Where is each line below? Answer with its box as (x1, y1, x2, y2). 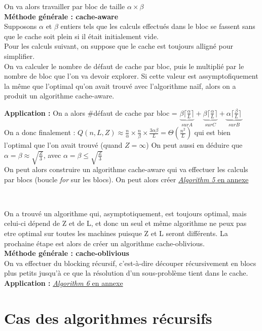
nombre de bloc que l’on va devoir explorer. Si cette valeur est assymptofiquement (4, 71, 258, 81)
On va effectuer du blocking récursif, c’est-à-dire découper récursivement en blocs (4, 257, 256, 268)
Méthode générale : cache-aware (4, 11, 119, 21)
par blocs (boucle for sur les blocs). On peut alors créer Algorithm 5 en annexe (4, 174, 249, 184)
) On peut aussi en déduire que (146, 140, 243, 150)
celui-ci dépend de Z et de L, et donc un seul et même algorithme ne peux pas (4, 218, 247, 228)
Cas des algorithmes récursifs (4, 307, 212, 328)
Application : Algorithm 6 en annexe (4, 277, 123, 288)
